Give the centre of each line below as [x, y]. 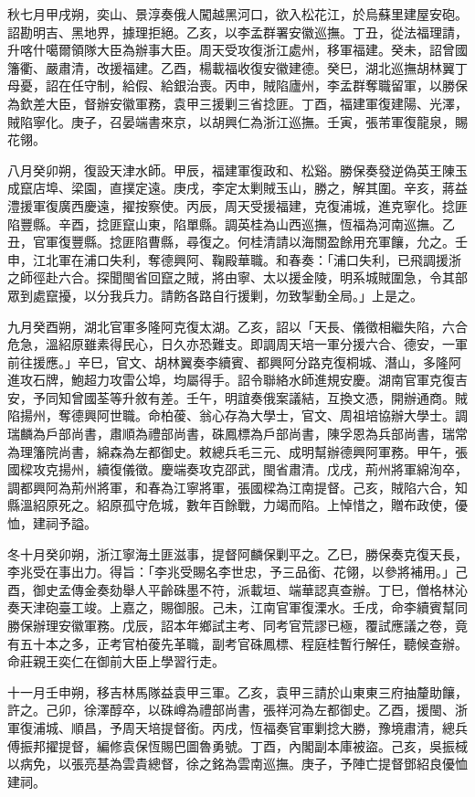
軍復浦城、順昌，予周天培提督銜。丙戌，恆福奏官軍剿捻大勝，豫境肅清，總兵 [237, 727]
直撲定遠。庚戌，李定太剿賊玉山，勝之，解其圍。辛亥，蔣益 [288, 188]
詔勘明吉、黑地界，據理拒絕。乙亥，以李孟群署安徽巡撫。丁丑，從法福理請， [237, 32]
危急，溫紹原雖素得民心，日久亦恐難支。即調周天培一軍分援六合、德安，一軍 [237, 344]
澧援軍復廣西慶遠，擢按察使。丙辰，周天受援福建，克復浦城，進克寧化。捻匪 [237, 205]
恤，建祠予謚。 [52, 523]
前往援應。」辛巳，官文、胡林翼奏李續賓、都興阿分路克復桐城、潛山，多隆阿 [234, 361]
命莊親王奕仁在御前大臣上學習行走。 [116, 661]
